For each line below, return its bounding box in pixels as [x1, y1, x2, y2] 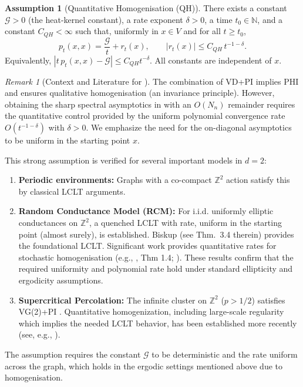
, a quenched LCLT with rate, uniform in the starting [89, 216, 282, 229]
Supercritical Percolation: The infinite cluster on [18, 293, 207, 306]
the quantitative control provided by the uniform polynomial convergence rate [5, 109, 285, 122]
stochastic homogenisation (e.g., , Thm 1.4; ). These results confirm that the [18, 251, 294, 263]
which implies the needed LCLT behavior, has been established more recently [18, 316, 297, 329]
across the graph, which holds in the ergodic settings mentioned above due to [5, 359, 282, 372]
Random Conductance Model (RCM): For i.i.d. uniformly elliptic [18, 205, 274, 217]
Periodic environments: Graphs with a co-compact [18, 174, 212, 186]
